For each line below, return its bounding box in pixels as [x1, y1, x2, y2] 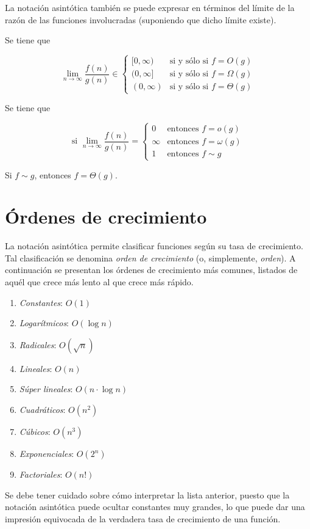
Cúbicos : [19, 425, 51, 438]
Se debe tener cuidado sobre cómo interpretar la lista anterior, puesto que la [5, 488, 290, 501]
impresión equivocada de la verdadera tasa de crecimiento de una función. [5, 512, 281, 525]
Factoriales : [19, 468, 63, 481]
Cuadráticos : [19, 403, 66, 416]
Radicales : [19, 338, 57, 351]
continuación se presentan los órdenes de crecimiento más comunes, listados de [5, 263, 298, 276]
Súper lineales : [19, 382, 73, 395]
